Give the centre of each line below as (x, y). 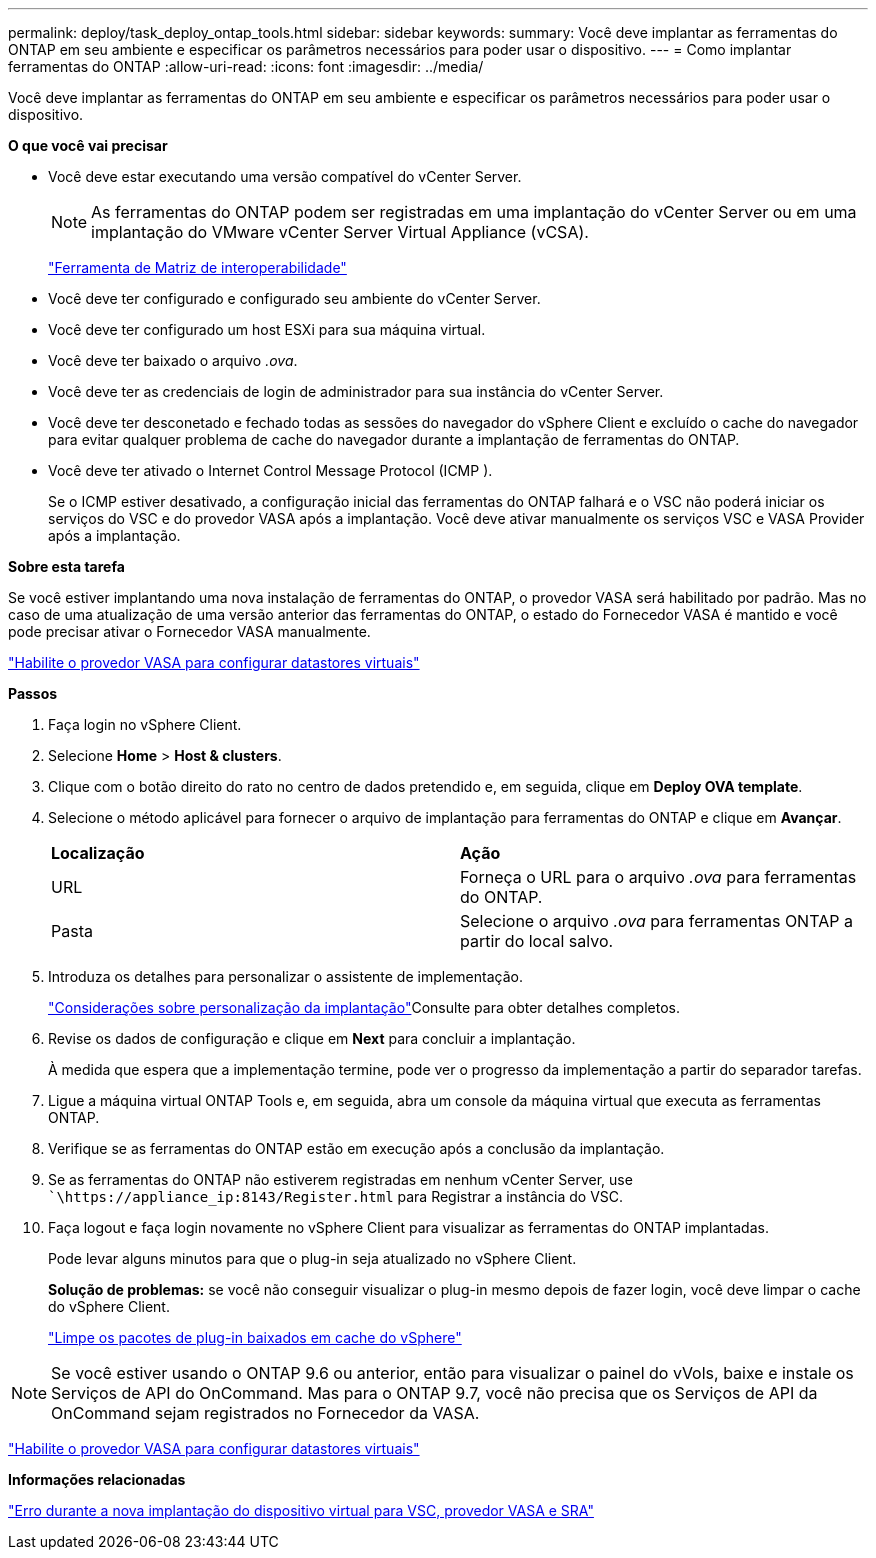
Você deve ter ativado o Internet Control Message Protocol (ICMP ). (270, 470)
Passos (33, 693)
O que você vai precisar (88, 145)
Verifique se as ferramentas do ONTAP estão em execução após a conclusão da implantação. (356, 1148)
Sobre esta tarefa (66, 566)
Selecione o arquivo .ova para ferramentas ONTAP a (656, 921)
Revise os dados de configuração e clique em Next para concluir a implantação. (312, 1038)
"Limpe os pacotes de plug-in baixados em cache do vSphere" (255, 1337)
